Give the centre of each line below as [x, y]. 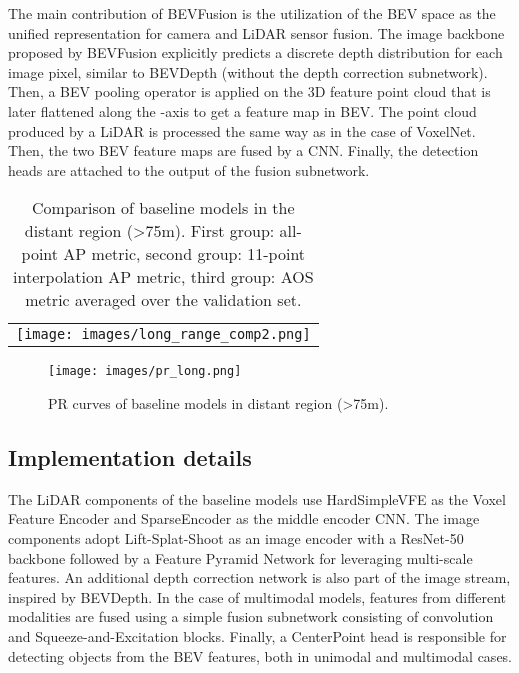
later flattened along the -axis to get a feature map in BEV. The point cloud [242, 110]
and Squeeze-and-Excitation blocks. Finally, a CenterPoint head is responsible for [257, 635]
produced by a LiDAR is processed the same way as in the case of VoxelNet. [242, 130]
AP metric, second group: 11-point [184, 254]
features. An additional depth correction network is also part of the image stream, [259, 577]
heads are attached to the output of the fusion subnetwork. [189, 169]
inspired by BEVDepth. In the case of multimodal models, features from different [257, 596]
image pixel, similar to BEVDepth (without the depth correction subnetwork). [248, 71]
